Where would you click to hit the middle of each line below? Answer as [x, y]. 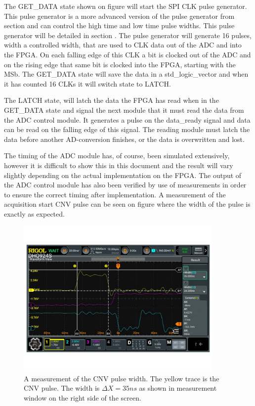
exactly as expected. [34, 213]
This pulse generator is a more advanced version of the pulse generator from [119, 16]
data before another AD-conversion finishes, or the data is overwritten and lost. [124, 139]
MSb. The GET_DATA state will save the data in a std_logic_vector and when [126, 74]
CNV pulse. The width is [62, 388]
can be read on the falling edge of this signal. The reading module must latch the [127, 129]
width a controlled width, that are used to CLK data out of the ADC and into [123, 45]
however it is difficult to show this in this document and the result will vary [119, 165]
